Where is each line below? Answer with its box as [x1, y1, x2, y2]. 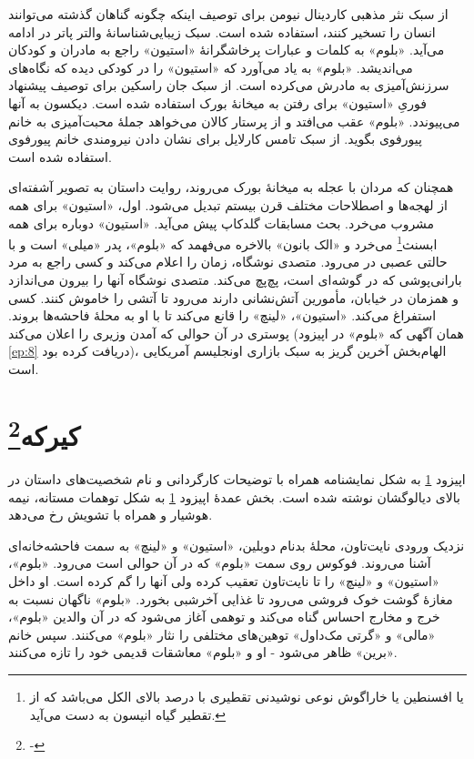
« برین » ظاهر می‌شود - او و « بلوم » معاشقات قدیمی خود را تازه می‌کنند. [8, 643, 398, 662]
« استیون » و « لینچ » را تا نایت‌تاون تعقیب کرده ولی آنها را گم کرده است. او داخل [8, 571, 439, 590]
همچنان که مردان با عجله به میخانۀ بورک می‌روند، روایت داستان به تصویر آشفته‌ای [8, 177, 454, 197]
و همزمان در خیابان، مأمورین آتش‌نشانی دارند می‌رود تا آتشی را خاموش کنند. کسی [8, 288, 459, 307]
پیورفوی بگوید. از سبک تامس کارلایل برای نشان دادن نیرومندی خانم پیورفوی [8, 129, 422, 148]
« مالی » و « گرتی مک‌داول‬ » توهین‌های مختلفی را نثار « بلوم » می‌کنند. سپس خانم [8, 624, 436, 643]
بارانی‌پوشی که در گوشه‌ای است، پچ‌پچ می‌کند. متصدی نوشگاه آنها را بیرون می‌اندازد [8, 269, 462, 288]
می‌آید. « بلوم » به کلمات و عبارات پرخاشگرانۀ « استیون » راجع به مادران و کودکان [8, 40, 445, 59]
